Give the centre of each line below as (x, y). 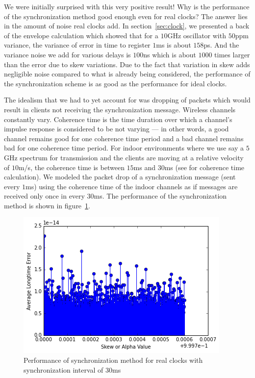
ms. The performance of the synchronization (160, 196)
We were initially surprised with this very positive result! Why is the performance (127, 6)
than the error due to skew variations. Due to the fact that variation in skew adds (127, 64)
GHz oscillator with (197, 35)
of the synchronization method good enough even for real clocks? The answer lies (126, 16)
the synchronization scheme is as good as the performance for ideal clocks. (115, 83)
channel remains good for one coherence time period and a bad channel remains (124, 138)
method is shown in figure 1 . (47, 205)
